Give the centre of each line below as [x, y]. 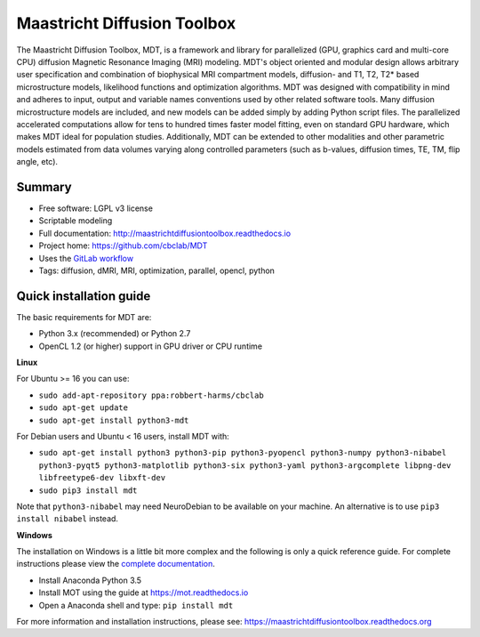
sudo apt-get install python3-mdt [114, 420]
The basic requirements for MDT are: [84, 317]
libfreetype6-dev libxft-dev [102, 478]
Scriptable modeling [76, 221]
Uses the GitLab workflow [86, 258]
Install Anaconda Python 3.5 [90, 580]
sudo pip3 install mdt [88, 490]
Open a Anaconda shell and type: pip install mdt [136, 605]
